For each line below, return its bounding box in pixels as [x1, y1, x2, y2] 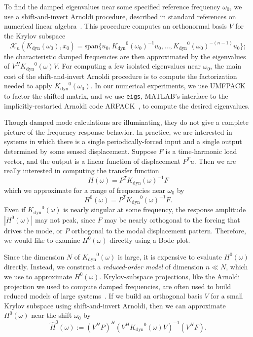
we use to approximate [4, 271, 72, 281]
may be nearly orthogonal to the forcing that [104, 214, 240, 225]
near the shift [31, 310, 72, 320]
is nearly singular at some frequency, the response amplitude [63, 204, 246, 215]
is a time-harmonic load [165, 146, 237, 156]
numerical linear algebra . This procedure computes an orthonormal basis [4, 21, 227, 31]
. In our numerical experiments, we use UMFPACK [90, 80, 246, 91]
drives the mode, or [4, 225, 63, 235]
